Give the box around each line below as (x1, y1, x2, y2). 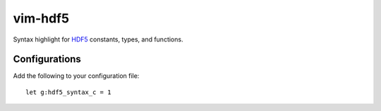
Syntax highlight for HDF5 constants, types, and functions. (13, 35, 183, 44)
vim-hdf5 (13, 11, 70, 26)
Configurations (13, 53, 81, 65)
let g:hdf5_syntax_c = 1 (25, 88, 111, 96)
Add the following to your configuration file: (13, 72, 140, 80)
